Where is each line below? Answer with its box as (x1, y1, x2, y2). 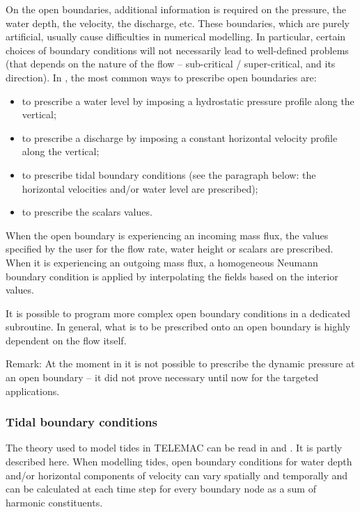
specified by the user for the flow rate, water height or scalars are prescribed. (6, 241, 334, 256)
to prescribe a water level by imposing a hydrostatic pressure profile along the (22, 93, 354, 108)
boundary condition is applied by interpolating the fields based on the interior (6, 269, 338, 283)
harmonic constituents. (6, 495, 103, 509)
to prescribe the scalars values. (22, 205, 152, 219)
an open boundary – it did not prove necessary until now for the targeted (6, 370, 319, 385)
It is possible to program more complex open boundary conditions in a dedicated (6, 305, 351, 320)
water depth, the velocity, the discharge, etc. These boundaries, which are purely (6, 15, 350, 30)
